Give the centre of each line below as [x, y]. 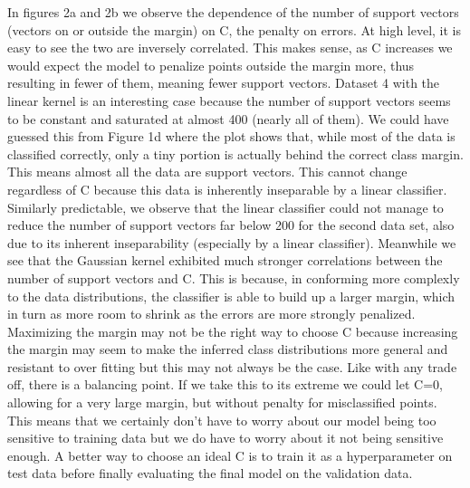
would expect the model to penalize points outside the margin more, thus [211, 65]
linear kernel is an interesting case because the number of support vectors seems [229, 100]
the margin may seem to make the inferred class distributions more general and [228, 349]
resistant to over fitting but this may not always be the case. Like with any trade [232, 366]
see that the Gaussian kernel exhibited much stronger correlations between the [225, 260]
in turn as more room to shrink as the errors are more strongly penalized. [211, 314]
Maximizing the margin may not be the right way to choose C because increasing [233, 331]
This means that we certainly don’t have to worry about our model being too [222, 420]
